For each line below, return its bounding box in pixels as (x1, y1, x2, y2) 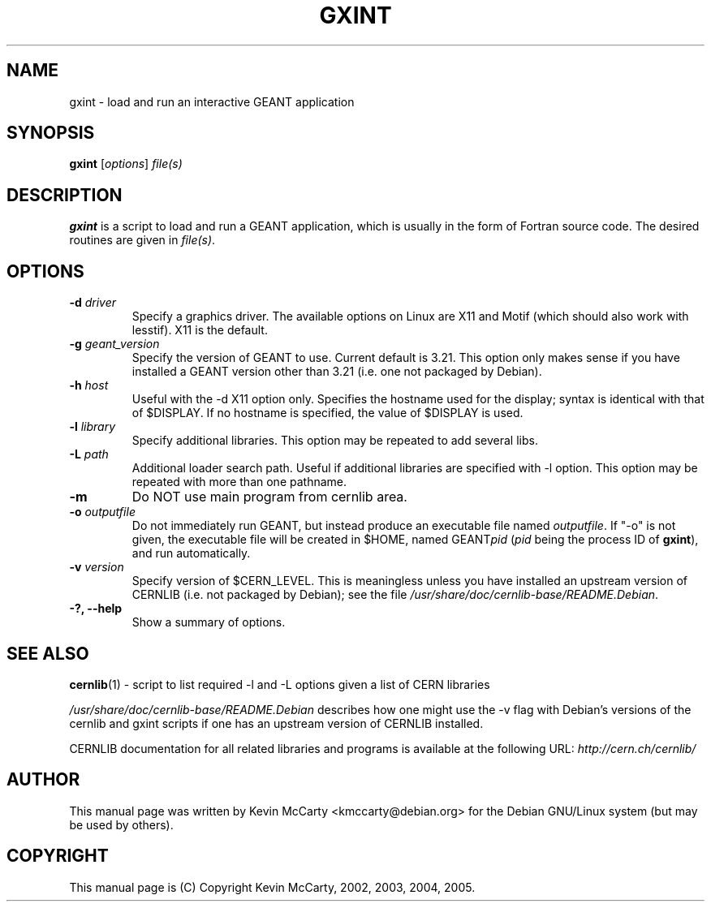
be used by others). (69, 817, 174, 832)
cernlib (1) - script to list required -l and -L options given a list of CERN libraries (69, 677, 490, 691)
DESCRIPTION (6, 184, 123, 205)
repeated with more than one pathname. (131, 475, 347, 489)
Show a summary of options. (131, 615, 286, 630)
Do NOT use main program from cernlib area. (131, 488, 407, 506)
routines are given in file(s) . (69, 233, 216, 247)
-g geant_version (69, 337, 160, 351)
